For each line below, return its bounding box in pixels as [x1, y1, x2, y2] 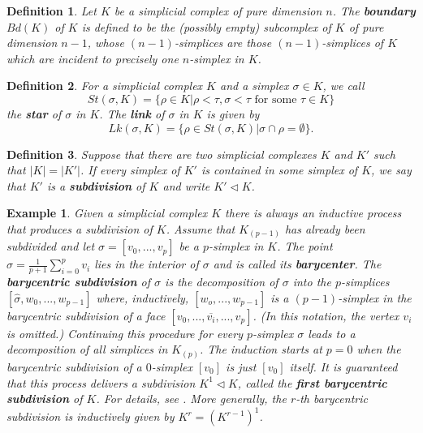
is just [226, 358, 257, 375]
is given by [206, 105, 260, 122]
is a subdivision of [46, 177, 145, 194]
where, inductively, [96, 289, 189, 306]
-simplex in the [338, 289, 412, 306]
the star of [6, 105, 62, 122]
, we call [322, 77, 365, 94]
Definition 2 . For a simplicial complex [6, 77, 203, 94]
